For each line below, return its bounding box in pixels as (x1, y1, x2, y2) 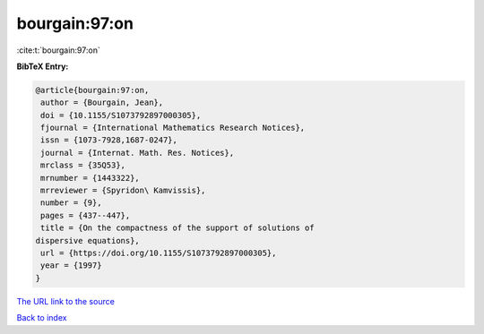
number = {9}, (40, 198, 102, 208)
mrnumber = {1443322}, (40, 173, 141, 183)
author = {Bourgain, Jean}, (40, 98, 164, 107)
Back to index (16, 313, 67, 323)
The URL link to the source (16, 295, 116, 306)
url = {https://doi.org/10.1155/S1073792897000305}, (40, 248, 277, 258)
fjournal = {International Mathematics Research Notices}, (40, 123, 306, 133)
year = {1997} (40, 261, 102, 270)
